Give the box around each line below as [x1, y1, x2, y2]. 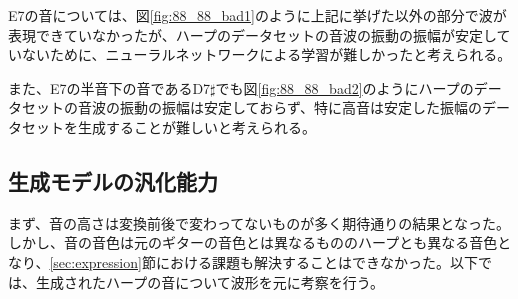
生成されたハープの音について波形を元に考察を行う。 [35, 271, 384, 292]
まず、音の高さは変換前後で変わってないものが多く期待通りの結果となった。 [8, 212, 510, 233]
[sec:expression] [49, 251, 142, 272]
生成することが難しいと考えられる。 [77, 116, 316, 137]
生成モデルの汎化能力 [8, 165, 218, 196]
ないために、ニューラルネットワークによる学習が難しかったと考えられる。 [21, 44, 512, 65]
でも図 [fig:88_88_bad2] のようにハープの [215, 77, 474, 98]
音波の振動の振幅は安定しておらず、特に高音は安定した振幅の [77, 97, 482, 118]
